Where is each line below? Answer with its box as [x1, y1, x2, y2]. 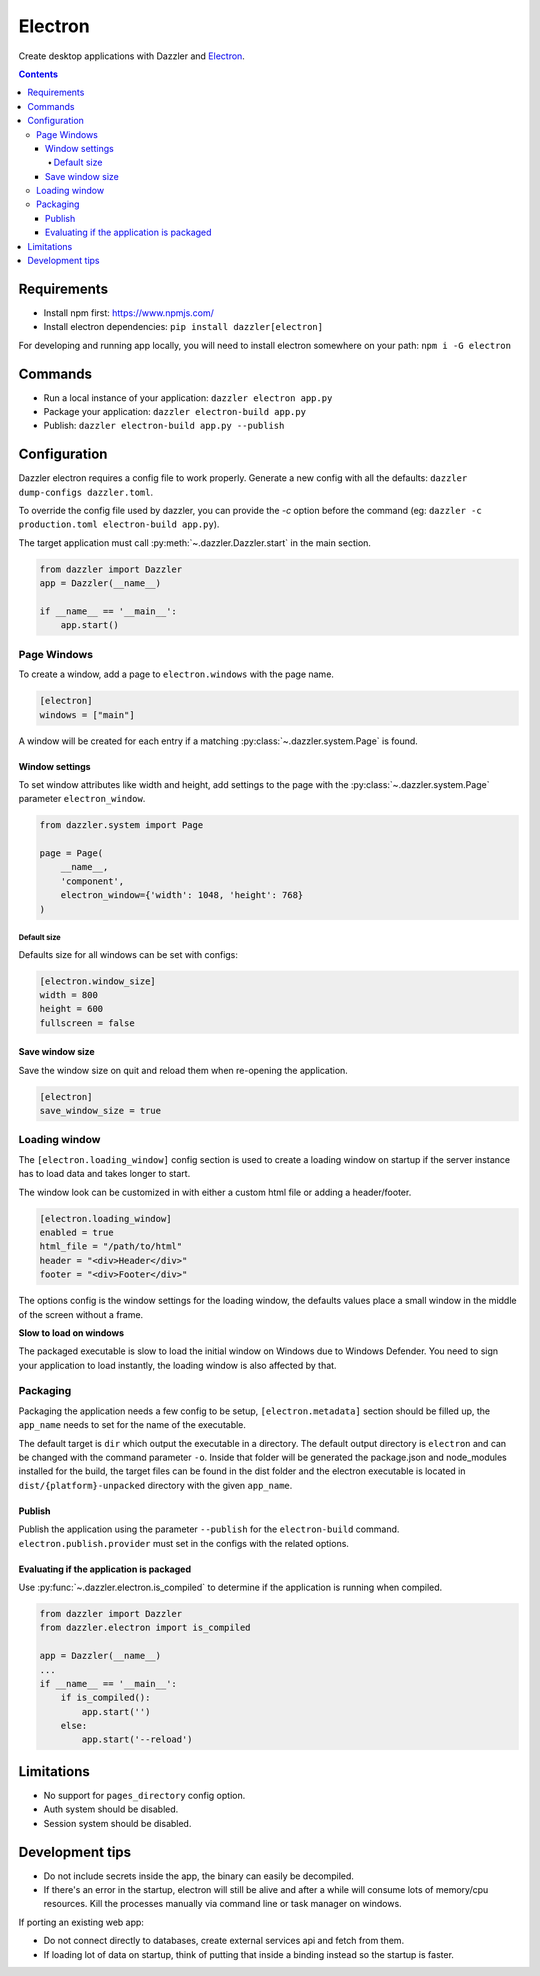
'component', [60, 875, 125, 887]
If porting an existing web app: [18, 1916, 145, 1928]
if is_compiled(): [60, 1692, 151, 1704]
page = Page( [39, 848, 104, 859]
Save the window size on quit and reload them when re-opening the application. [18, 1064, 349, 1076]
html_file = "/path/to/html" [39, 1241, 183, 1252]
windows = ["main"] [39, 709, 135, 720]
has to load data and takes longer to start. [18, 1168, 191, 1180]
